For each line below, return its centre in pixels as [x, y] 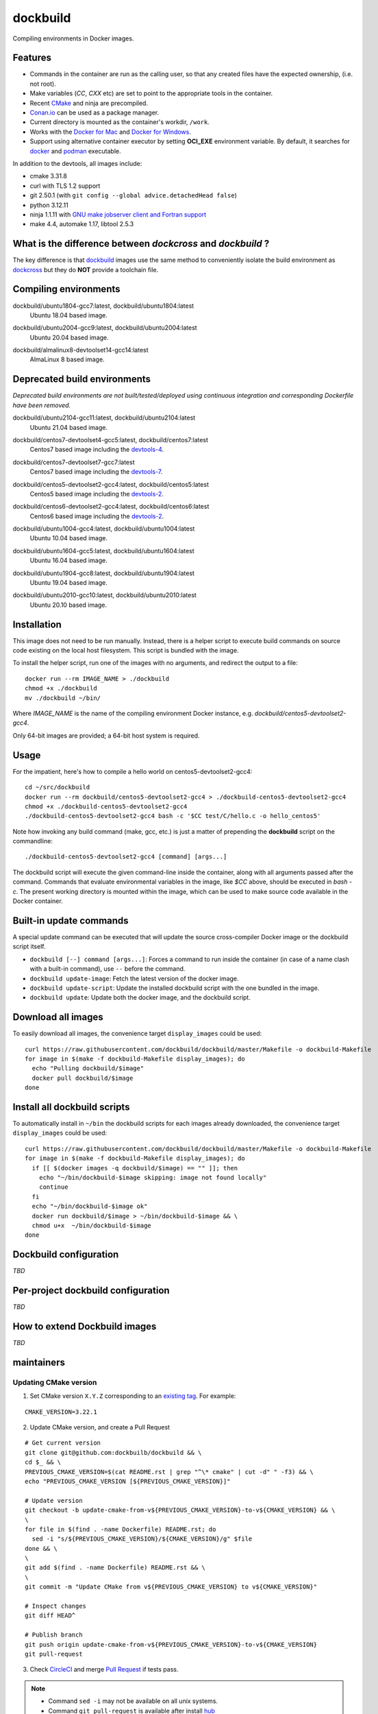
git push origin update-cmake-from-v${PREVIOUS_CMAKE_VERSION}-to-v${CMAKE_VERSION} [171, 1644]
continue [53, 1187]
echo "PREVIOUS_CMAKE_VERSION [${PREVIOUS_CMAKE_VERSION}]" [128, 1481]
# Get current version [63, 1443]
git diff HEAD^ [50, 1616]
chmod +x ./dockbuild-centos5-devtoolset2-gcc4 [106, 806]
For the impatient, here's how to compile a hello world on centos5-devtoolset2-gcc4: [133, 771]
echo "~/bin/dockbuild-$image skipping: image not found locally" [153, 1178]
